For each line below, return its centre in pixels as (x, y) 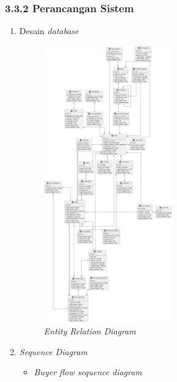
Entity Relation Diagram (90, 330)
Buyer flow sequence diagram (88, 372)
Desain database (49, 31)
